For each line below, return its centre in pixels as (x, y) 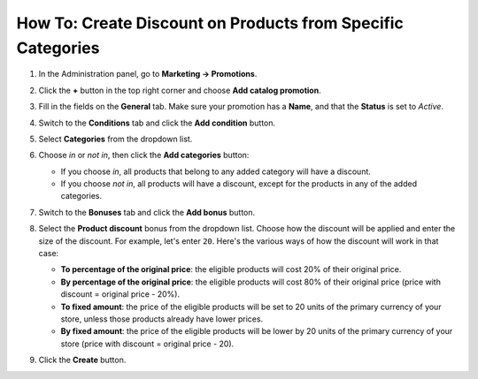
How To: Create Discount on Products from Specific (210, 23)
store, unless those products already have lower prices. (162, 319)
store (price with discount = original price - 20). (147, 344)
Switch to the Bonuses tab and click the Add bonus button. (147, 212)
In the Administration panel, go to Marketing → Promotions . (148, 74)
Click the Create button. (82, 360)
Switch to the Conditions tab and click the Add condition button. (157, 123)
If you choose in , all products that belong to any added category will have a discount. (216, 171)
